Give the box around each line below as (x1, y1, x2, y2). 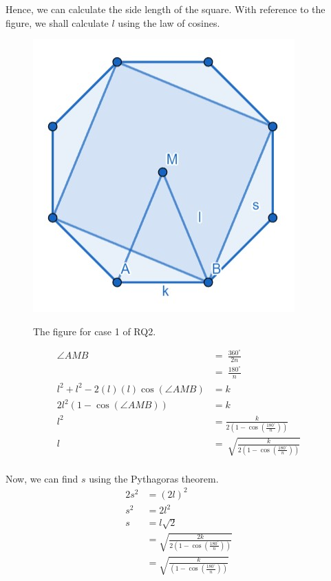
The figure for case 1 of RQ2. (33, 324, 156, 338)
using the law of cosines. (118, 15, 220, 30)
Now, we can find (6, 471, 78, 485)
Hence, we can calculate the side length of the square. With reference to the (6, 2, 325, 16)
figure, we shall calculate (6, 15, 109, 30)
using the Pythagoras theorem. (89, 471, 219, 485)
